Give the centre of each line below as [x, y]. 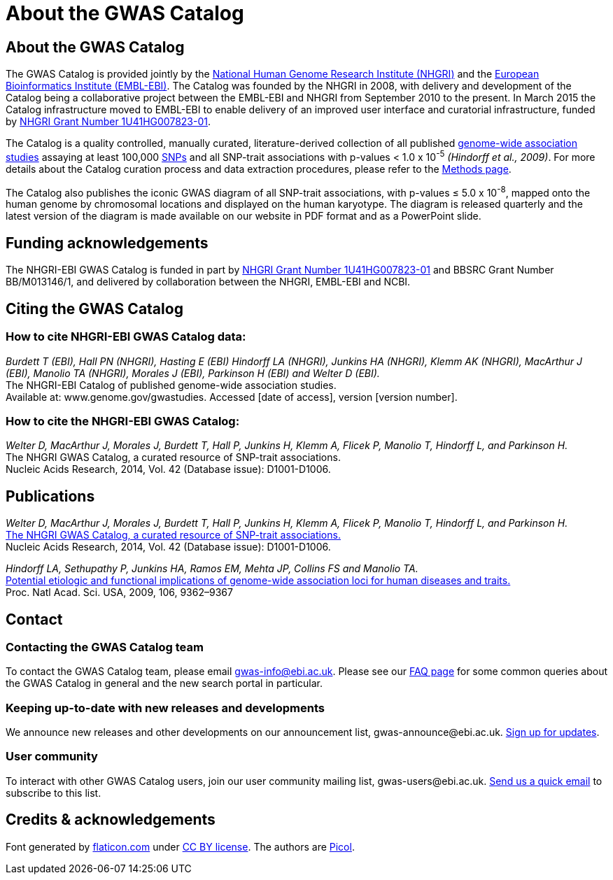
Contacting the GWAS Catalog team [105, 647]
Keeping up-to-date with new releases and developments [165, 708]
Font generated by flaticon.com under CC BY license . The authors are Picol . [180, 846]
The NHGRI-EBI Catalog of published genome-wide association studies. [171, 385]
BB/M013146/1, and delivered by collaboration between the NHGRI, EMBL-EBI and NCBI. [208, 282]
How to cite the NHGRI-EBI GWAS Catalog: [123, 421]
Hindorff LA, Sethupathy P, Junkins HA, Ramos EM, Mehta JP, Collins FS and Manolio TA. [212, 569]
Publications [50, 496]
